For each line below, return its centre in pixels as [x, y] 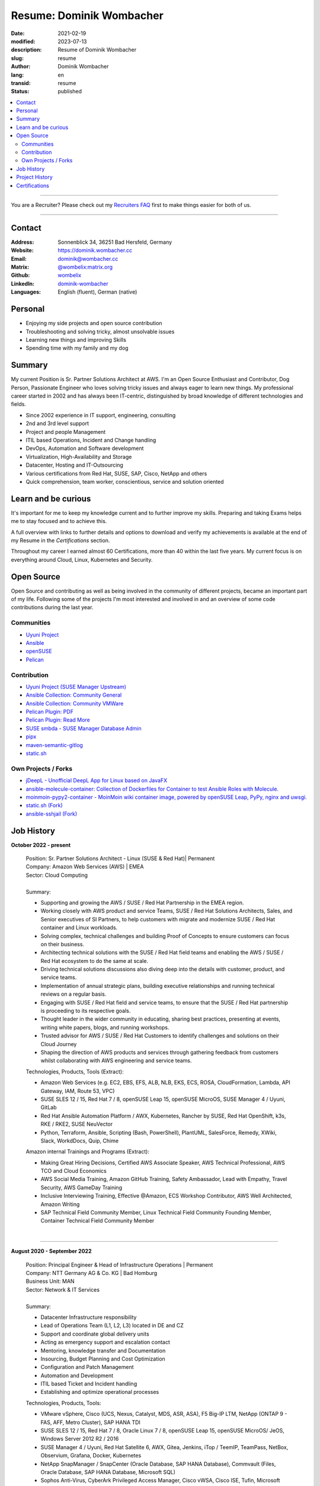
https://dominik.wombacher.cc [95, 250]
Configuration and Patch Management [87, 1367]
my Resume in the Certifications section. [60, 540]
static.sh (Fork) [44, 805]
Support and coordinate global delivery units [95, 1334]
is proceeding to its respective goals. [86, 1011]
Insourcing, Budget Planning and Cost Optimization [103, 1359]
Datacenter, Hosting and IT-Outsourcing [75, 465]
